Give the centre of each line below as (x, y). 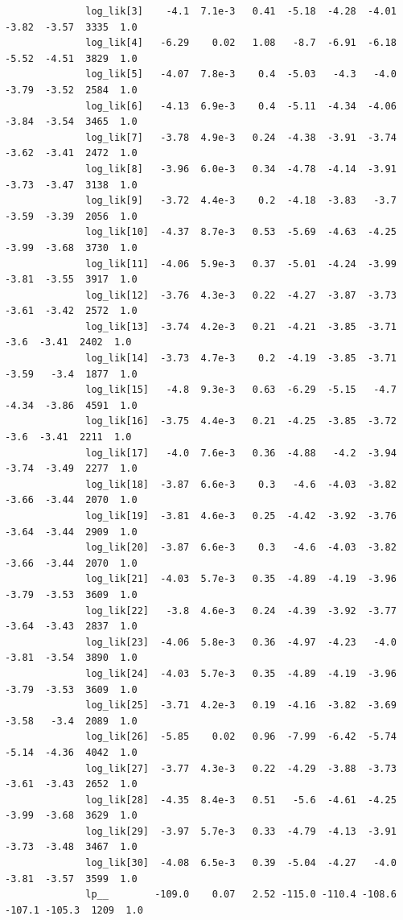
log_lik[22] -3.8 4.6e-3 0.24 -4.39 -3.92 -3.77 (241, 611)
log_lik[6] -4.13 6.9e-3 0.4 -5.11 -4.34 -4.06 (241, 106)
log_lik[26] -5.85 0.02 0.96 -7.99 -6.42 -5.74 (241, 737)
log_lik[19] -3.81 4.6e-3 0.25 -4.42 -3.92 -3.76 (241, 516)
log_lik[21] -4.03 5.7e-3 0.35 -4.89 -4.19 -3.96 (241, 579)
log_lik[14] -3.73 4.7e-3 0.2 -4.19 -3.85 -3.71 (241, 359)
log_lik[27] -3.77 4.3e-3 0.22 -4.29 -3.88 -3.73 (241, 768)
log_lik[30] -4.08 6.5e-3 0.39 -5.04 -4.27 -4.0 (241, 863)
